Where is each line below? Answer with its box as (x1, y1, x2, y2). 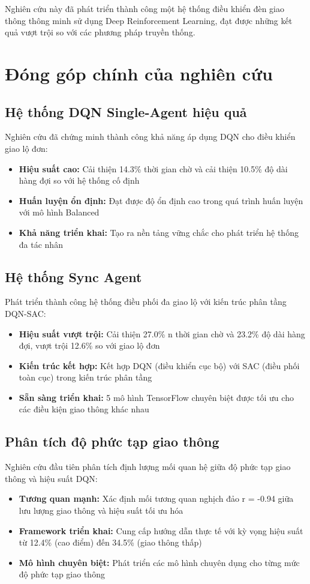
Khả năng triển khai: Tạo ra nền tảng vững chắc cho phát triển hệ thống (19, 226, 299, 238)
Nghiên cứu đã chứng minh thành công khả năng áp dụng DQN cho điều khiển (5, 130, 296, 143)
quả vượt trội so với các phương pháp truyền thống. (5, 26, 195, 38)
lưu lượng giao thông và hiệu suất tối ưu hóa (19, 504, 183, 517)
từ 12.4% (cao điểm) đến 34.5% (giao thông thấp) (19, 536, 202, 549)
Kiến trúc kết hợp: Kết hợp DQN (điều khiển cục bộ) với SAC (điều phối (19, 359, 300, 372)
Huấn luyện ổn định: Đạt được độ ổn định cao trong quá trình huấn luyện (19, 194, 303, 206)
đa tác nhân (19, 238, 63, 250)
